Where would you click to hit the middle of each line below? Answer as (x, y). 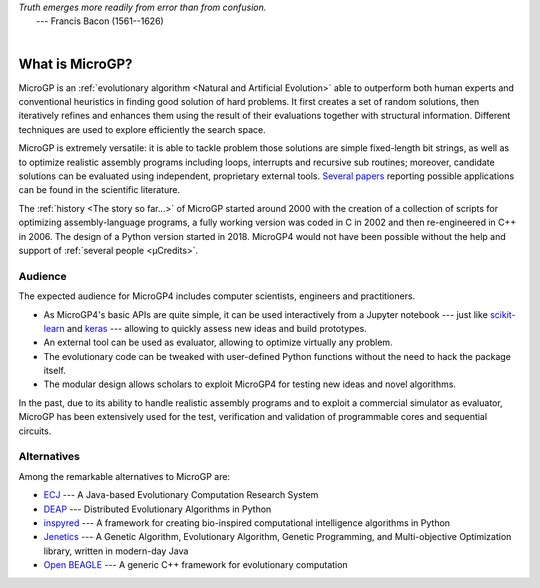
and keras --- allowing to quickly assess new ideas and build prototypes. (216, 328)
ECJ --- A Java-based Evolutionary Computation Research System (181, 495)
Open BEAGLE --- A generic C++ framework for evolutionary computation (196, 565)
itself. (55, 371)
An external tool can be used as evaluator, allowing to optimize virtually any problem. (218, 342)
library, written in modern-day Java (116, 551)
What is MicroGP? (75, 63)
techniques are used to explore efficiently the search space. (142, 129)
